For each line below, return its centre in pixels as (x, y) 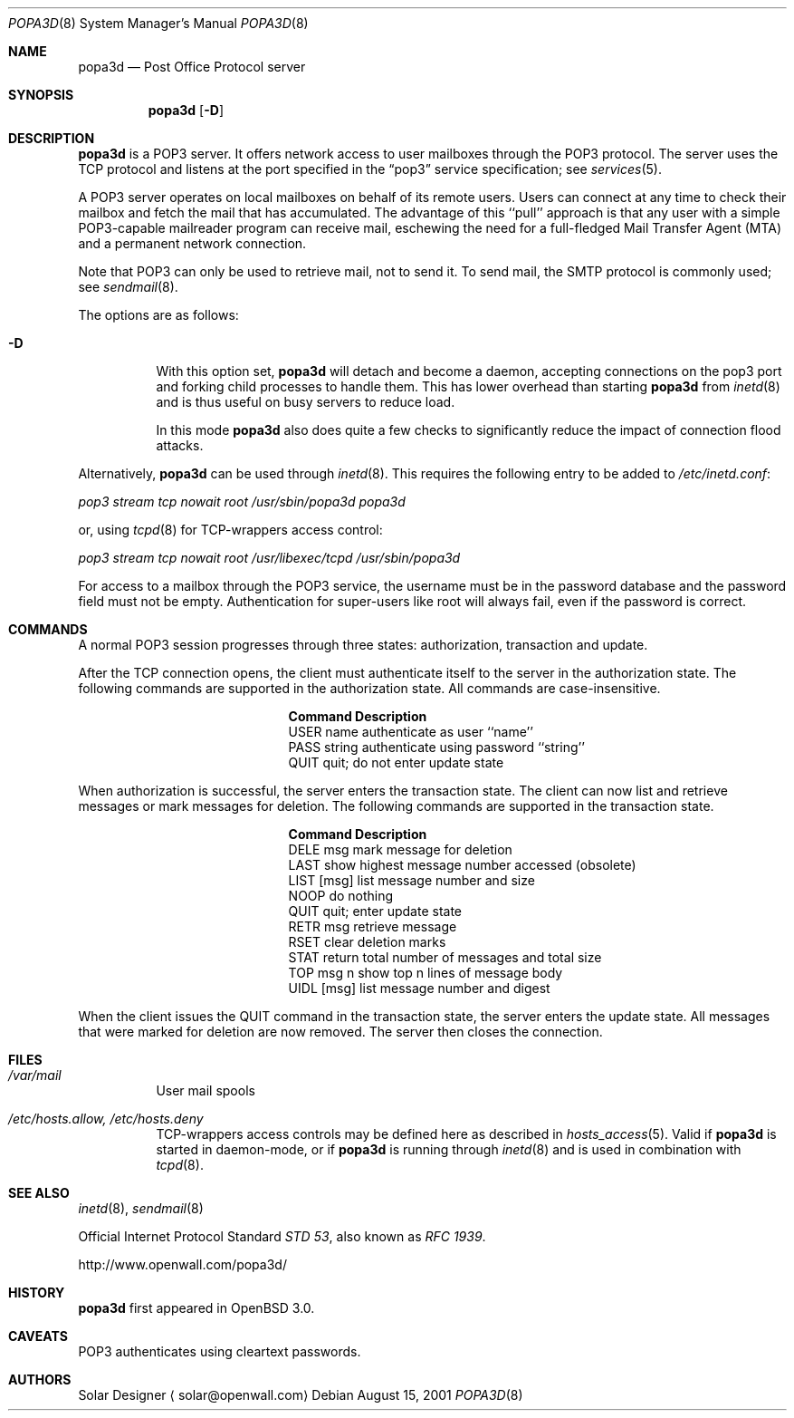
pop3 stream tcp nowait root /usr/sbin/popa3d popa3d (242, 502)
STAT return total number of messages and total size (445, 957)
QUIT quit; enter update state (375, 911)
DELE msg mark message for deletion (400, 849)
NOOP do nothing (341, 896)
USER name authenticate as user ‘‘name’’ (411, 732)
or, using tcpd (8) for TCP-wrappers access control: (230, 530)
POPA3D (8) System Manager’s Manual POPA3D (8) (158, 23)
